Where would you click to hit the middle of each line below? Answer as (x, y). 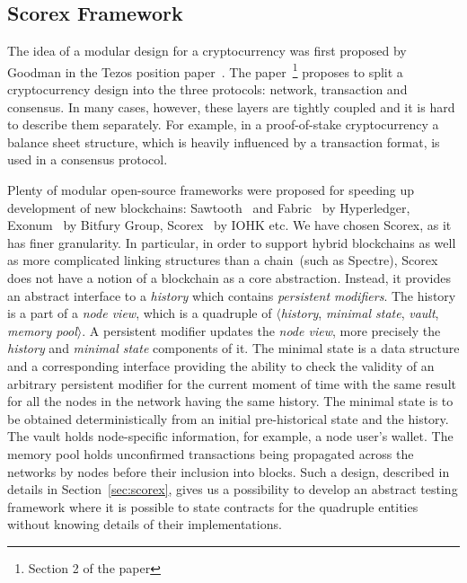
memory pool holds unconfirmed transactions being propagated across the (211, 453)
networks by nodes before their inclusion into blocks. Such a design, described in (229, 471)
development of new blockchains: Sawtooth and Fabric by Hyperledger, (209, 207)
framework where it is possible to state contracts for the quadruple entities (213, 506)
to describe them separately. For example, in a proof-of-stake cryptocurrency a (223, 124)
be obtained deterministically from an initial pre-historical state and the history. (228, 418)
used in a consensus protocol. (88, 159)
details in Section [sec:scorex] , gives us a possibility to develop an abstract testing (233, 489)
